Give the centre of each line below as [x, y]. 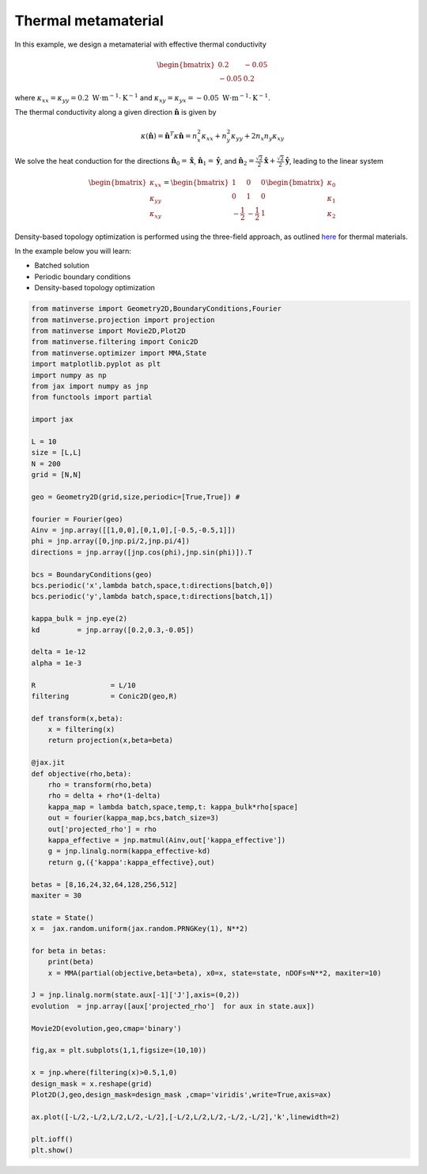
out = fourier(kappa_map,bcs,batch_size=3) [133, 818]
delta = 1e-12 [59, 652]
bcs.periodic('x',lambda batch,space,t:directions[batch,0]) [152, 585]
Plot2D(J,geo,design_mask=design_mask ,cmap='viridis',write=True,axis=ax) [181, 1094]
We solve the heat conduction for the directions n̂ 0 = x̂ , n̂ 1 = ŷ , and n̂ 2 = [134, 162]
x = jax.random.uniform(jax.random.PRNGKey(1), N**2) [140, 929]
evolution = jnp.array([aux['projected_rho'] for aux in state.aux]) [173, 1006]
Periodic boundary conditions [83, 276]
